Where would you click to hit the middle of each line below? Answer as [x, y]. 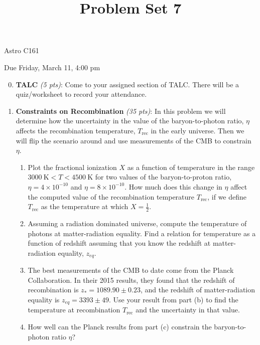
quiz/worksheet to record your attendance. [81, 94]
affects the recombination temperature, [76, 130]
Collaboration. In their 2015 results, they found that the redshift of [131, 280]
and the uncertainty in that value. [188, 310]
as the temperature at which [85, 206]
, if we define [227, 196]
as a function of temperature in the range [191, 167]
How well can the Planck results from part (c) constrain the [120, 326]
